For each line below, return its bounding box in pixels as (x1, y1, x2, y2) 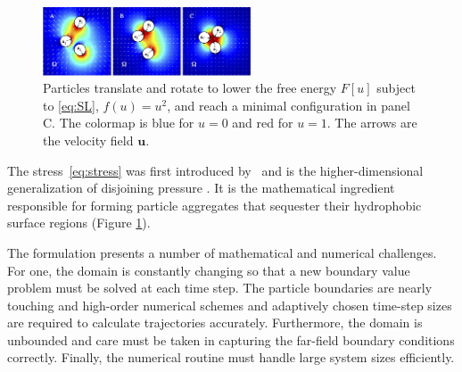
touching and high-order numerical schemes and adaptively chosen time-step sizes (7, 295, 452, 314)
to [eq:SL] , (43, 95, 99, 114)
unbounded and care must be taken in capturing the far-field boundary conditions (7, 330, 455, 349)
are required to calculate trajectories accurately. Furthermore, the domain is (7, 313, 423, 332)
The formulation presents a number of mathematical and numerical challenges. (7, 243, 437, 261)
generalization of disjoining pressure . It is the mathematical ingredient (7, 178, 395, 197)
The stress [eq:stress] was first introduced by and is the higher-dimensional (7, 161, 424, 179)
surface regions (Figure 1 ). (7, 213, 151, 232)
